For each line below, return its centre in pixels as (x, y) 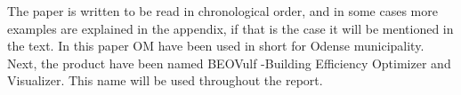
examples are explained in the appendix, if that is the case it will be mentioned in (230, 28)
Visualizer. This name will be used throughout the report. (165, 80)
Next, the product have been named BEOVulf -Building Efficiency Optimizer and (229, 63)
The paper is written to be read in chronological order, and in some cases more (222, 11)
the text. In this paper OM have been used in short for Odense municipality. (216, 46)
